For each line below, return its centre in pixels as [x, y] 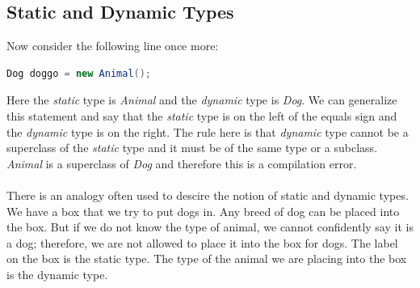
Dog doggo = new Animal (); [79, 73]
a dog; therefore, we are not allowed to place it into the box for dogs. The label [202, 242]
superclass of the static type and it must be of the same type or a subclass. [192, 148]
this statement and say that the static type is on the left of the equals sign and [202, 115]
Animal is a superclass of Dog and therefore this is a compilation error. [182, 163]
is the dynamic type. [57, 274]
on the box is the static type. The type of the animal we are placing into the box [207, 258]
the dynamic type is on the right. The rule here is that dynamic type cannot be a [208, 131]
